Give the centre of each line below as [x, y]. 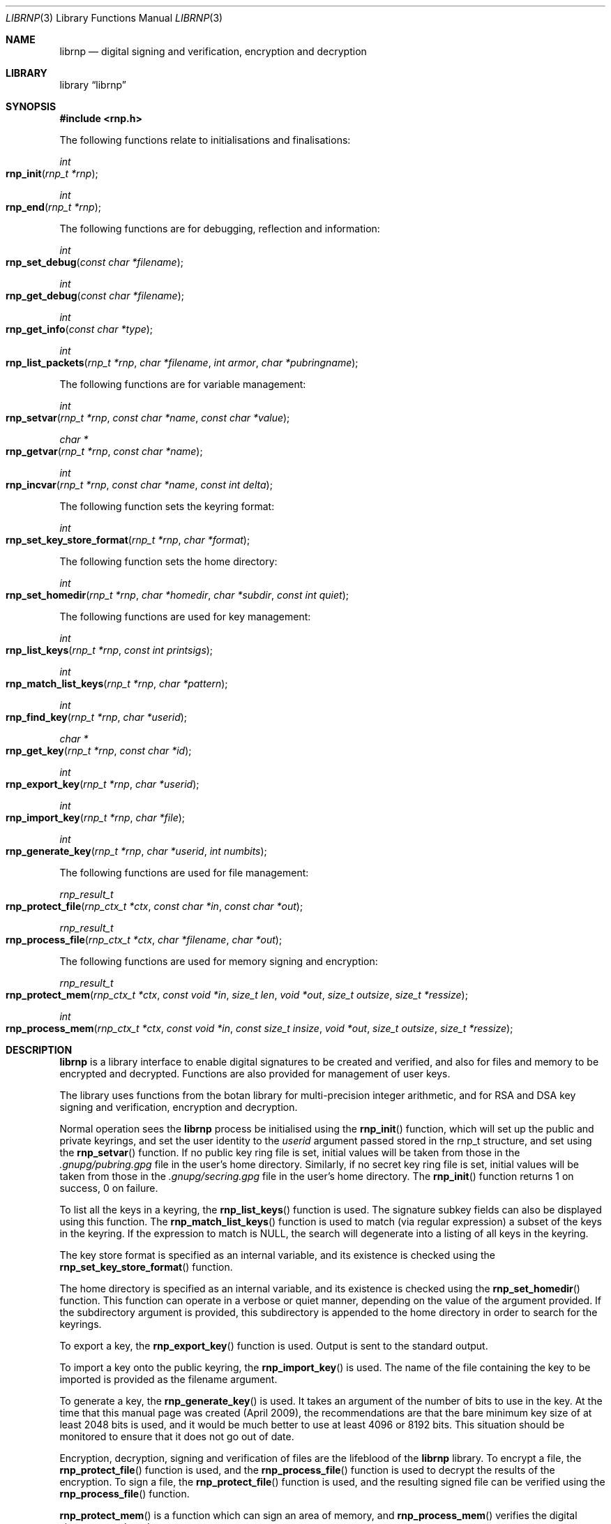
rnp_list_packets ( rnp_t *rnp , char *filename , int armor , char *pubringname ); [182, 363]
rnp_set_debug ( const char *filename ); [95, 262]
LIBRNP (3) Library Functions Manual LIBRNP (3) [114, 18]
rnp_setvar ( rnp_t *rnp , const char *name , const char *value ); [148, 418]
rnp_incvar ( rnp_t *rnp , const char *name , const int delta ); [139, 485]
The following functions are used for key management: [185, 617]
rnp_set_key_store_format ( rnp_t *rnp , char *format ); [128, 540]
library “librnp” [93, 85]
